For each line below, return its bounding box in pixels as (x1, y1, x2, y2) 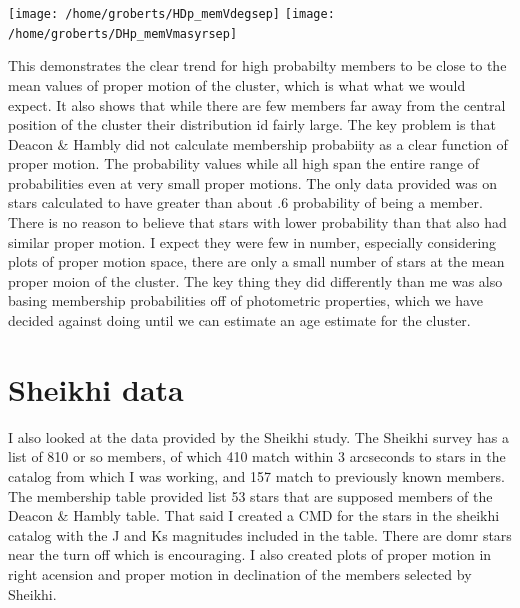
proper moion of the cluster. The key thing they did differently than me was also (8, 270, 503, 291)
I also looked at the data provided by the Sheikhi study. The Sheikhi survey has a (8, 426, 509, 447)
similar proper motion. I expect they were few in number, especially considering (8, 231, 497, 252)
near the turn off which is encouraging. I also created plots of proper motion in (8, 544, 492, 565)
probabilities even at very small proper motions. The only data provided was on (8, 172, 497, 193)
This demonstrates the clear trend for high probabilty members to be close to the (8, 55, 507, 76)
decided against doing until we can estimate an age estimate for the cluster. (8, 310, 471, 331)
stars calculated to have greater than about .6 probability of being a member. (8, 192, 483, 213)
